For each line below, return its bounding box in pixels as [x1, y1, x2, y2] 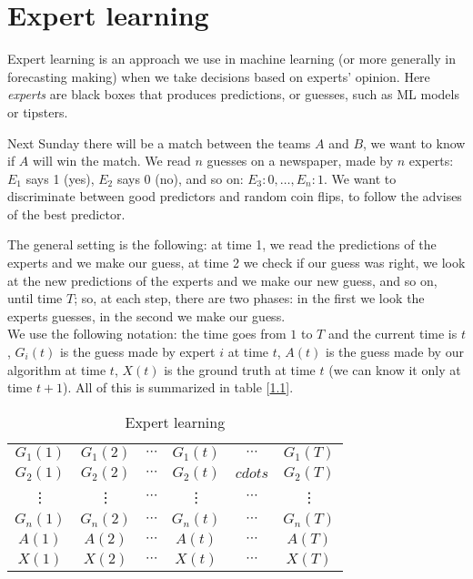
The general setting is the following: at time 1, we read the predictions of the [7, 235, 437, 254]
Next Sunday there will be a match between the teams [7, 133, 311, 152]
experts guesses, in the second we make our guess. [7, 306, 286, 325]
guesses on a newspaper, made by [206, 151, 394, 170]
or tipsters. [7, 102, 68, 121]
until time [7, 289, 63, 308]
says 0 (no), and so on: [116, 168, 244, 188]
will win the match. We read [33, 151, 191, 170]
